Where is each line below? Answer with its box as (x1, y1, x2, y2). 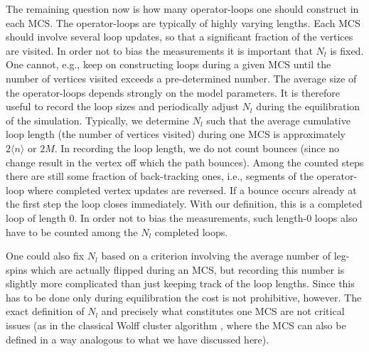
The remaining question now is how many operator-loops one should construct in (6, 1, 359, 16)
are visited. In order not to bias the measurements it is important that (6, 43, 313, 58)
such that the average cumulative (206, 112, 351, 127)
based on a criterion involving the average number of (101, 248, 331, 263)
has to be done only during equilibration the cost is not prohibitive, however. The (6, 289, 362, 304)
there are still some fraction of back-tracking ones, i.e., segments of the (6, 169, 314, 183)
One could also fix (6, 248, 85, 263)
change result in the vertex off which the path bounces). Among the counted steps (6, 154, 364, 169)
